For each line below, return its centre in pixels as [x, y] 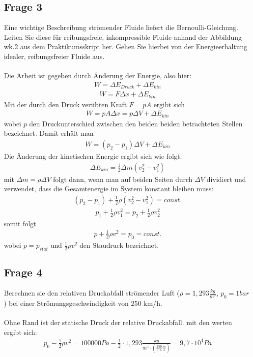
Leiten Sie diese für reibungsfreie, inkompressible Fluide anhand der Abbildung [123, 37]
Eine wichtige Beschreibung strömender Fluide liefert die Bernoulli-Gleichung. [121, 27]
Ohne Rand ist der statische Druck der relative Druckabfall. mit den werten [118, 322]
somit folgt [20, 223]
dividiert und [226, 179]
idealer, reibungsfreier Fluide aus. [54, 56]
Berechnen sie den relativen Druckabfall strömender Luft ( [92, 293]
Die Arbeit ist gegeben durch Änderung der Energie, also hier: [98, 75]
